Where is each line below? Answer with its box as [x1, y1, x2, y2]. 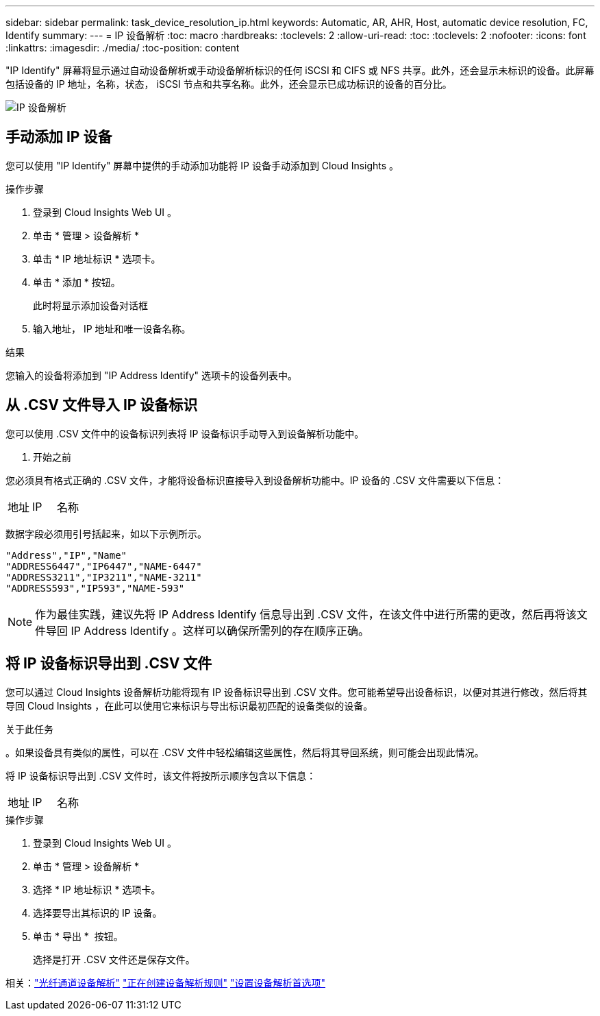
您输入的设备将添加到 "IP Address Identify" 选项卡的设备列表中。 [5, 369, 298, 381]
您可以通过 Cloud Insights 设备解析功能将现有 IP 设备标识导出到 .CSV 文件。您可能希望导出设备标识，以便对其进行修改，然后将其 [5, 686, 588, 698]
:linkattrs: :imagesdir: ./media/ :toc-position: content [5, 42, 240, 53]
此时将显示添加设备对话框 [33, 299, 148, 311]
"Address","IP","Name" [5, 549, 127, 561]
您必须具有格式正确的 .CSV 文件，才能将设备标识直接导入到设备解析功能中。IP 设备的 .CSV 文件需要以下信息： [5, 474, 505, 486]
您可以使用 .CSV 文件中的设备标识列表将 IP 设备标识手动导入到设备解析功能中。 [5, 427, 364, 439]
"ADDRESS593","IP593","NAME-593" [5, 582, 185, 594]
